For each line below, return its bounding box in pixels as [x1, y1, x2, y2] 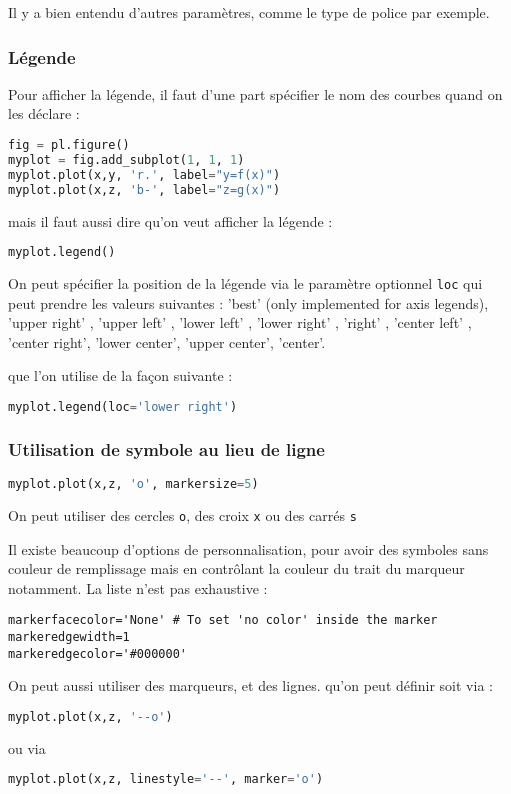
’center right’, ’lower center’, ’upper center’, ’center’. [8, 331, 326, 352]
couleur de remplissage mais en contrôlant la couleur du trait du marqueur [8, 558, 465, 579]
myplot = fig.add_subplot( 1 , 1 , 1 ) [8, 152, 245, 167]
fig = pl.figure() [8, 138, 130, 152]
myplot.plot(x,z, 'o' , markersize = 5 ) [8, 477, 259, 492]
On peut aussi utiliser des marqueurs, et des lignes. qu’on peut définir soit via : [8, 675, 493, 696]
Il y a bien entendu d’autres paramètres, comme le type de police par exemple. [8, 2, 490, 22]
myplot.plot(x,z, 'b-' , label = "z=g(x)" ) [8, 182, 281, 197]
